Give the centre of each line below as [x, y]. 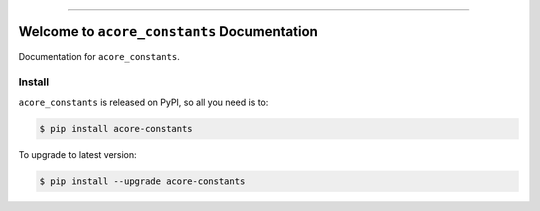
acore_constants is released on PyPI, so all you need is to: [143, 102]
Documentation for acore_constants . [99, 56]
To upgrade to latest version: [77, 154]
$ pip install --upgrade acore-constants [142, 181]
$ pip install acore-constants [116, 128]
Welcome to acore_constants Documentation [168, 31]
